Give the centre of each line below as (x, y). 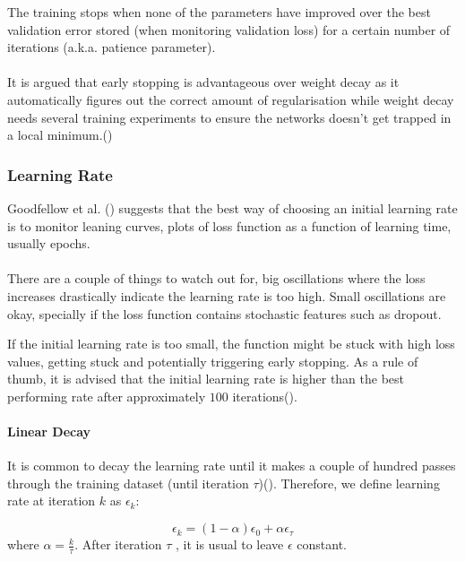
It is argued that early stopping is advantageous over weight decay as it (203, 82)
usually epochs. (49, 243)
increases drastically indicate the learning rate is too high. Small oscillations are (227, 295)
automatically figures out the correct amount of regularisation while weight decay (231, 99)
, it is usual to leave (229, 544)
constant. (322, 544)
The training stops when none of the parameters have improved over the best (219, 12)
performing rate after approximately (107, 396)
